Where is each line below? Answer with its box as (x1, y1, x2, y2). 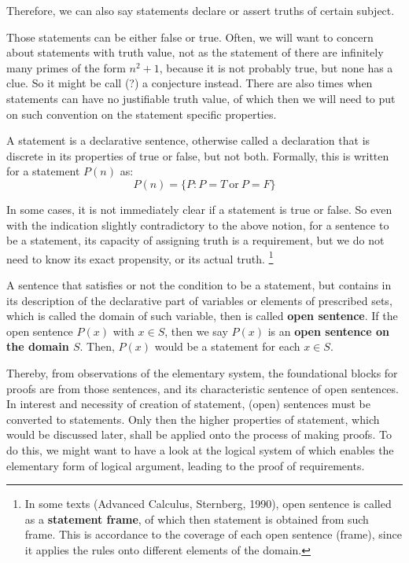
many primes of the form (6, 59, 126, 75)
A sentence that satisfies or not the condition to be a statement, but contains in (6, 276, 392, 293)
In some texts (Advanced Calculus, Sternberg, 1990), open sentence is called (24, 495, 392, 512)
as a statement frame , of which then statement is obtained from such (24, 510, 369, 527)
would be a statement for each (154, 338, 300, 355)
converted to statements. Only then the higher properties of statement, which (6, 410, 380, 427)
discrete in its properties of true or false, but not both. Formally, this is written (6, 147, 389, 164)
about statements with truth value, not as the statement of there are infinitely (6, 44, 384, 61)
